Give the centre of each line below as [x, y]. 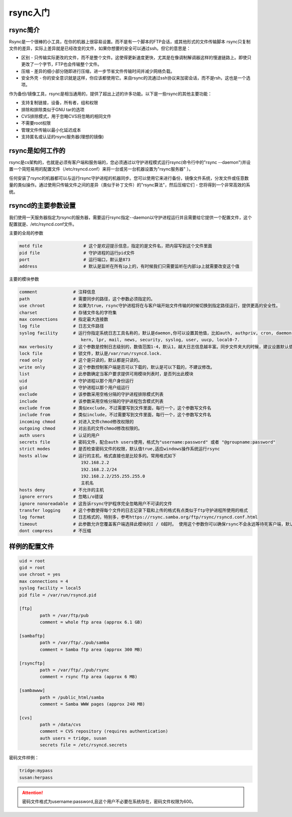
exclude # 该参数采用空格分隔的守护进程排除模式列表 [91, 394]
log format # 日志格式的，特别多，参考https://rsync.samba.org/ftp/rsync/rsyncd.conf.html [138, 517]
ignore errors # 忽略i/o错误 [61, 497]
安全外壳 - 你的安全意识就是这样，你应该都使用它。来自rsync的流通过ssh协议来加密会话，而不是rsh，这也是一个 [134, 78]
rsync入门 [29, 13]
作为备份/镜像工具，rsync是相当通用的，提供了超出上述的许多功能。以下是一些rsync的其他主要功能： [110, 94]
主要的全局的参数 [26, 233]
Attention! [33, 793]
